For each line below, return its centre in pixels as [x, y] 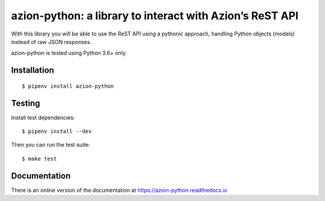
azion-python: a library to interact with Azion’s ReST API [155, 16]
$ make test [39, 159]
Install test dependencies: [43, 117]
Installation [32, 70]
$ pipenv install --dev [57, 131]
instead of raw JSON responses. [51, 42]
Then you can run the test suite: [51, 145]
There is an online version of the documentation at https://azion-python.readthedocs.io [119, 190]
